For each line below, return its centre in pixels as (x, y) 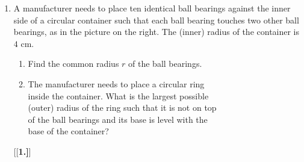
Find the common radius (73, 64)
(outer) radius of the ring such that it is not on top (122, 107)
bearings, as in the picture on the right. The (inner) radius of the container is (157, 32)
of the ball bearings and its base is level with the (118, 119)
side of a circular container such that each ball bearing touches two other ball (156, 20)
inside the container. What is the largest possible (118, 95)
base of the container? (68, 131)
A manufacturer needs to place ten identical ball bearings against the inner (152, 8)
